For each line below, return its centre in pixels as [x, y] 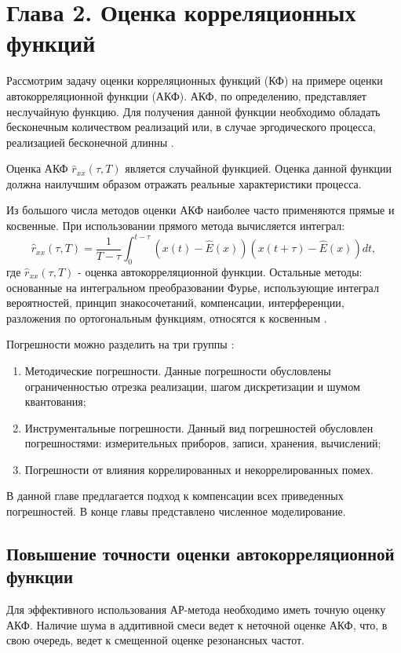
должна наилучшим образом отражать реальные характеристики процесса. [184, 183]
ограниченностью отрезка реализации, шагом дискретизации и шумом [192, 386]
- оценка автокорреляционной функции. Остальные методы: [220, 271]
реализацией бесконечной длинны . [90, 142]
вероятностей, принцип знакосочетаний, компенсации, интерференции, [175, 303]
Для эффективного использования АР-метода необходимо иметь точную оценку [196, 609]
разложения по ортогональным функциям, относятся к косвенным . [167, 317]
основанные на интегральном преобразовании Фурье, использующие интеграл [193, 287]
